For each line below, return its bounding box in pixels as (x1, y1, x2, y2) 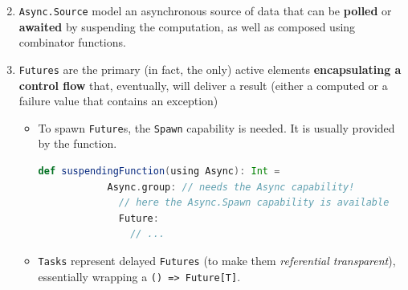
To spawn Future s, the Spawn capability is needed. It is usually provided (38, 119, 395, 136)
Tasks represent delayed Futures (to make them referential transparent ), (38, 251, 396, 268)
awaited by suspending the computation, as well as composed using (18, 18, 356, 35)
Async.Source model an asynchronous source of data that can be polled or (18, 2, 392, 18)
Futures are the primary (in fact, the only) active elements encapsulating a (18, 60, 402, 77)
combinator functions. (18, 34, 126, 51)
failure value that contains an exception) (18, 92, 218, 109)
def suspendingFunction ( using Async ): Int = (38, 165, 280, 177)
